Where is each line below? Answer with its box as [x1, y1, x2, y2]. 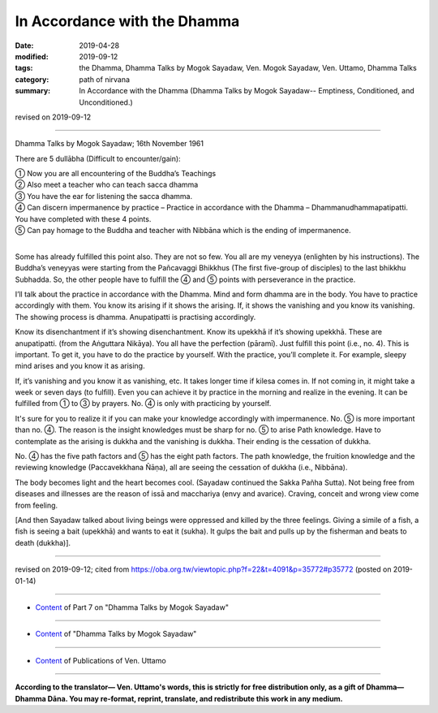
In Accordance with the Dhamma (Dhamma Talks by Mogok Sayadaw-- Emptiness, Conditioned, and [79, 86, 415, 96]
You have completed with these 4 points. [15, 214, 152, 223]
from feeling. [15, 500, 58, 510]
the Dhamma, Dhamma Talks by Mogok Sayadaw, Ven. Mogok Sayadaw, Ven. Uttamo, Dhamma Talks [79, 63, 417, 73]
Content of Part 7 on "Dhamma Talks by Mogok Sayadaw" [35, 602, 229, 612]
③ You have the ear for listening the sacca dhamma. [15, 191, 193, 201]
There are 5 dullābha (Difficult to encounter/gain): [15, 153, 182, 163]
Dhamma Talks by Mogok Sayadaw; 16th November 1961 [15, 139, 204, 149]
